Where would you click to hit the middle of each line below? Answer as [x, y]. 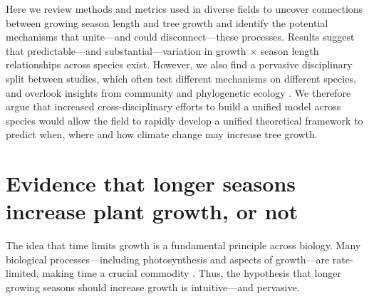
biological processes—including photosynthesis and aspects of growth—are [168, 259]
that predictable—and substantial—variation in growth [126, 50]
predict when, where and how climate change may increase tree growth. [162, 134]
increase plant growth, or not [152, 211]
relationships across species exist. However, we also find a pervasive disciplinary [179, 64]
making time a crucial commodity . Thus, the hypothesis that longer [192, 273]
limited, [22, 273]
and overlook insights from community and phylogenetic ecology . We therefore [178, 92]
